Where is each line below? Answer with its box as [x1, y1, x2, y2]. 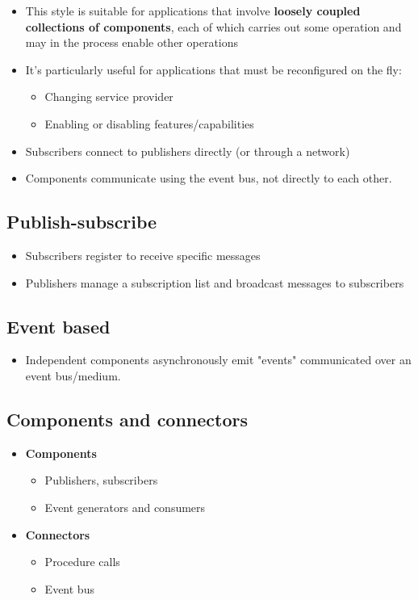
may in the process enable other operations [25, 34, 239, 51]
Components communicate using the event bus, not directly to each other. [25, 170, 392, 187]
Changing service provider [44, 88, 173, 105]
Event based [6, 313, 111, 338]
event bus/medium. [25, 367, 121, 384]
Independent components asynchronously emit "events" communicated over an [25, 351, 412, 368]
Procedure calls [44, 553, 120, 570]
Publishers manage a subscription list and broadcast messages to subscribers [25, 274, 404, 291]
